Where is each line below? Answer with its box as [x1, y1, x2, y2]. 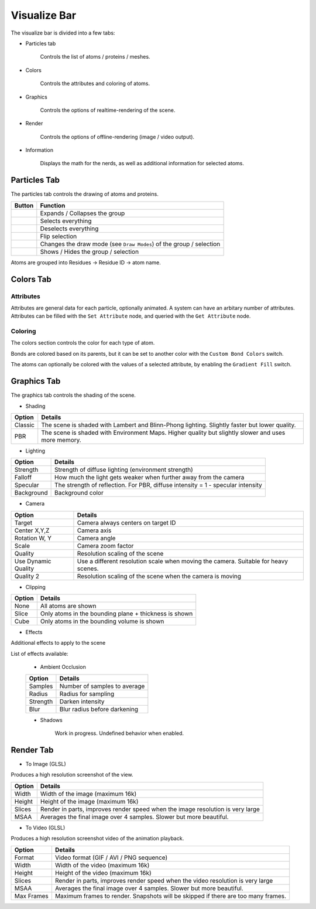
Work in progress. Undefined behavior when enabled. [54, 730, 184, 737]
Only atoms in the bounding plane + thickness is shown [40, 610, 193, 618]
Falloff [14, 474, 32, 482]
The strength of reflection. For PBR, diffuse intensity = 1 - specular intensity [54, 481, 263, 489]
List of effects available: [11, 650, 68, 657]
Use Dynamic [14, 557, 51, 565]
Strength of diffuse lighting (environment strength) [54, 466, 193, 474]
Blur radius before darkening [59, 705, 139, 713]
